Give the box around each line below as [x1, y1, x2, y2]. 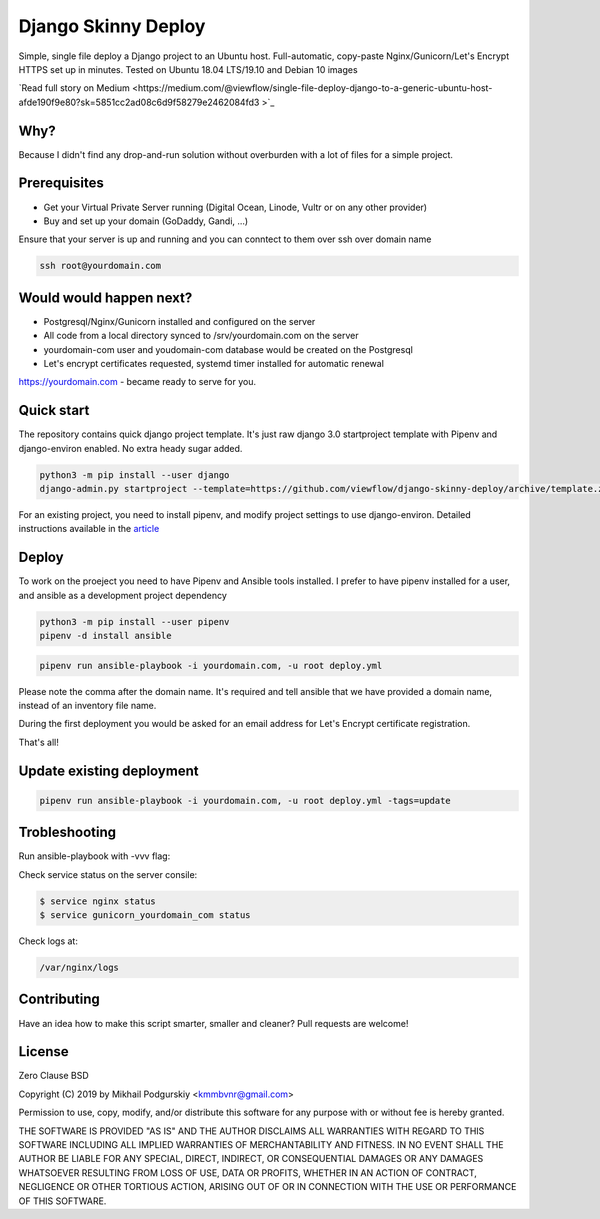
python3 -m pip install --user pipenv [39, 616, 230, 627]
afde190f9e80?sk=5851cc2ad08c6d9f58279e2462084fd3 [18, 96, 260, 108]
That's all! [18, 736, 59, 748]
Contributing [18, 991, 100, 1008]
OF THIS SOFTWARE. [18, 1195, 107, 1207]
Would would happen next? [18, 289, 193, 306]
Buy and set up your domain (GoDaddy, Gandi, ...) [43, 215, 249, 227]
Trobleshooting [18, 824, 117, 841]
